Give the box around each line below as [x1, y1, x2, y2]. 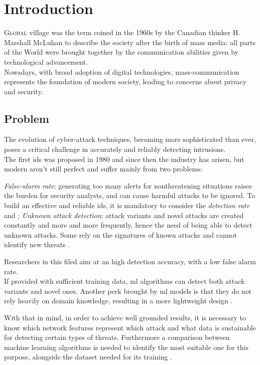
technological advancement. [4, 56, 88, 67]
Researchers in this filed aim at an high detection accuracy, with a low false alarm [4, 256, 256, 267]
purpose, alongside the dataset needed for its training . [4, 351, 172, 362]
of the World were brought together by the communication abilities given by [4, 47, 238, 57]
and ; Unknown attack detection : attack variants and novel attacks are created [4, 210, 244, 220]
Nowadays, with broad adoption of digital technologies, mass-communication [4, 66, 239, 77]
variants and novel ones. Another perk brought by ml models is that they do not [4, 285, 252, 296]
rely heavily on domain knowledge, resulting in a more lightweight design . [4, 295, 233, 306]
